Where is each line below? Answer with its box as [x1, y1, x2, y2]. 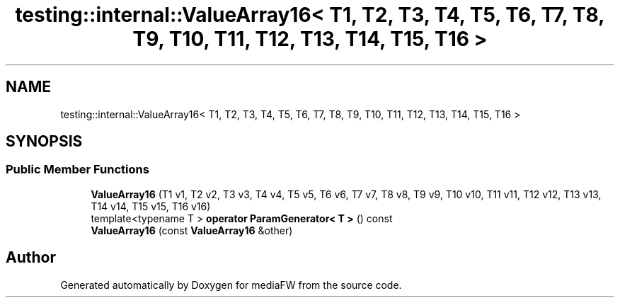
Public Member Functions [6, 162, 149, 177]
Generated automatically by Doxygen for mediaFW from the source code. [60, 278, 402, 291]
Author [6, 248, 56, 267]
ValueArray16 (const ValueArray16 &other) [91, 224, 293, 236]
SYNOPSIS [6, 132, 83, 151]
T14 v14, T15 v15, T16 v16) [91, 200, 211, 212]
